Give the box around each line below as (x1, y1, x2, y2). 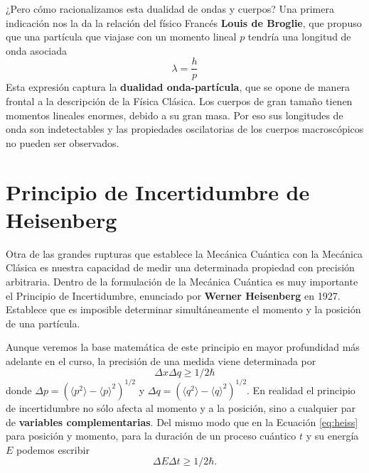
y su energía (306, 428, 359, 443)
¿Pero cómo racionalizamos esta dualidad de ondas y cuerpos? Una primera (6, 1, 334, 16)
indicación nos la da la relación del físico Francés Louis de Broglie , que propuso (6, 15, 362, 30)
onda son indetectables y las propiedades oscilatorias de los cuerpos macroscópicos (6, 121, 364, 136)
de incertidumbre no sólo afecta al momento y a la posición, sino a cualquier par (6, 400, 355, 415)
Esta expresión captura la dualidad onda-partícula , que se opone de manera (6, 80, 351, 94)
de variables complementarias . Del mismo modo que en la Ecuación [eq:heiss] (6, 414, 358, 429)
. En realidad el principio (247, 382, 355, 397)
